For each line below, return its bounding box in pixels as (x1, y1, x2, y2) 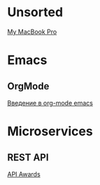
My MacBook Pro (7, 27, 57, 36)
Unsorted (7, 4, 64, 20)
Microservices (7, 124, 93, 139)
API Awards (7, 170, 41, 178)
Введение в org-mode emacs (7, 98, 93, 107)
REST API (7, 151, 49, 163)
